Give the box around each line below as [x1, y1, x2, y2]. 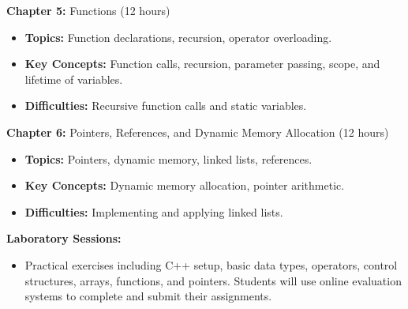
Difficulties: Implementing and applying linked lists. [24, 203, 283, 220]
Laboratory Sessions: [6, 230, 122, 247]
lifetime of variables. [24, 70, 123, 87]
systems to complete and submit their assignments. [24, 288, 272, 304]
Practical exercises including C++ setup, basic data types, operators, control [24, 256, 398, 273]
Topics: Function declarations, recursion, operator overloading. [24, 28, 332, 45]
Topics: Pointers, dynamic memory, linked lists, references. [24, 150, 313, 167]
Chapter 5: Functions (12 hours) [6, 2, 170, 18]
